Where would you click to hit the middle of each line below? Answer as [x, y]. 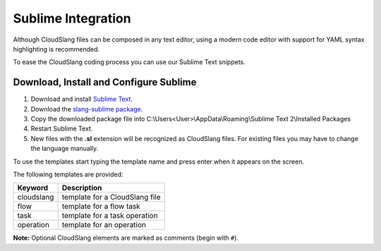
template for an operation [104, 225]
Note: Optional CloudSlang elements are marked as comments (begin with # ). [126, 238]
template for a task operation [110, 216]
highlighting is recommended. [56, 49]
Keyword [33, 188]
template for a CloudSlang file [111, 197]
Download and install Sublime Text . [82, 99]
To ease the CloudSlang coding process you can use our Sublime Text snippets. [129, 62]
